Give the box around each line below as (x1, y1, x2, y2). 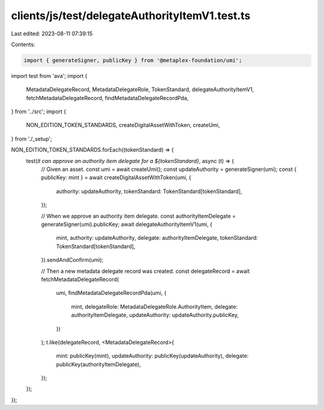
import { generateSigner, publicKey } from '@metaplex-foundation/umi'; (23, 57, 242, 64)
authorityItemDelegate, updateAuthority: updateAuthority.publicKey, (71, 312, 239, 319)
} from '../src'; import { (11, 108, 67, 115)
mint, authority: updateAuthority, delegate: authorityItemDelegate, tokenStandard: (56, 234, 258, 242)
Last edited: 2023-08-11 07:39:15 (11, 30, 93, 37)
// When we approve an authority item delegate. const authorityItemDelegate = (41, 212, 236, 219)
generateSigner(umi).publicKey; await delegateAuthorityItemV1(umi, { (41, 221, 212, 228)
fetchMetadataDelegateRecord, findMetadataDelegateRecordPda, (26, 94, 189, 101)
